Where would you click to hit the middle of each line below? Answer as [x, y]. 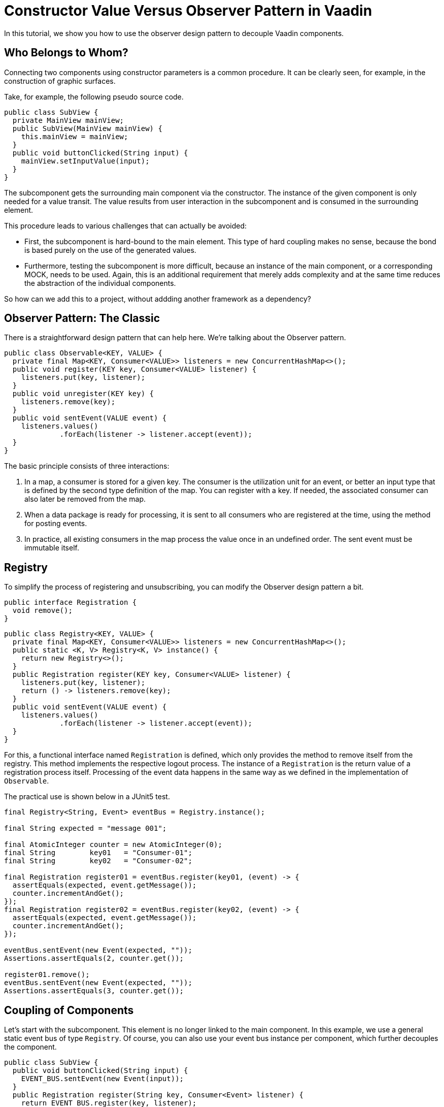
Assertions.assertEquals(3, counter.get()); [94, 991]
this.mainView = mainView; [75, 136]
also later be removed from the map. [85, 499]
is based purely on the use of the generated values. [110, 250]
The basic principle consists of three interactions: [87, 466]
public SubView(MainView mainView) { [87, 128]
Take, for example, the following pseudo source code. [94, 96]
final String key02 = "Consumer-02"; [98, 861]
